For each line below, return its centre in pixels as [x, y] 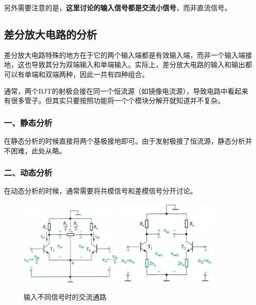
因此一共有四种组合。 [114, 74]
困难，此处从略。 [38, 150]
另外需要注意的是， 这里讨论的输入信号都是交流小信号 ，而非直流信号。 [118, 7]
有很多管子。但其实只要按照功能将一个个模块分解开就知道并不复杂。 [114, 100]
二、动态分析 [28, 172]
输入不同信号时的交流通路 [65, 296]
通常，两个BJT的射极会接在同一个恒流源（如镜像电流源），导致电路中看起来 [126, 91]
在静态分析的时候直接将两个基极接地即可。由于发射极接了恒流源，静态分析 [125, 140]
